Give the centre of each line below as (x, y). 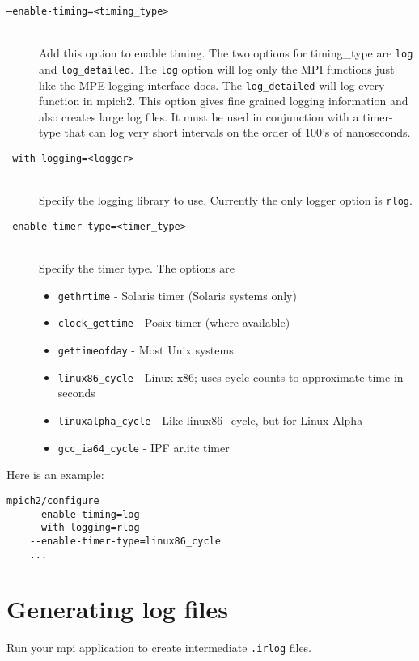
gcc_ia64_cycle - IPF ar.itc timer (144, 447)
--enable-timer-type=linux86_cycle (125, 541)
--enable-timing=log (85, 514)
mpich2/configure (53, 500)
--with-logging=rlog (85, 528)
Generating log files (117, 609)
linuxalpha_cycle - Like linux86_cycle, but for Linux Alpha (210, 419)
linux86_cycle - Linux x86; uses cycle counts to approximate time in (231, 377)
